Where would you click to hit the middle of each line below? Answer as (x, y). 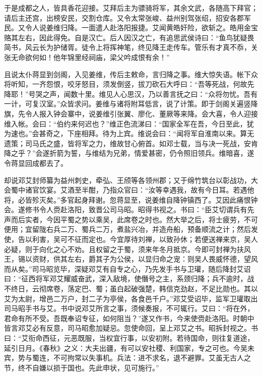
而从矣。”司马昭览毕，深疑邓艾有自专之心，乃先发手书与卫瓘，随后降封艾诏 (127, 268)
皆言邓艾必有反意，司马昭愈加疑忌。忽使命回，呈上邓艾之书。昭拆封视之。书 (131, 328)
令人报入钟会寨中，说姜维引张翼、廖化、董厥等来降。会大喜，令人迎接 (141, 113)
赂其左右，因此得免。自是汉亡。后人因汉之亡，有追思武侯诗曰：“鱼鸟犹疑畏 (129, 37)
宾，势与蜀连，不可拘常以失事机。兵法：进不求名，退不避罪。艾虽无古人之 (127, 358)
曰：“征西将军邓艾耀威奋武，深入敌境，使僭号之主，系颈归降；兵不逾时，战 (129, 278)
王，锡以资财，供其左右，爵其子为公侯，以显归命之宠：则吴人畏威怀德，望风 (131, 259)
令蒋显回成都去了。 (36, 163)
